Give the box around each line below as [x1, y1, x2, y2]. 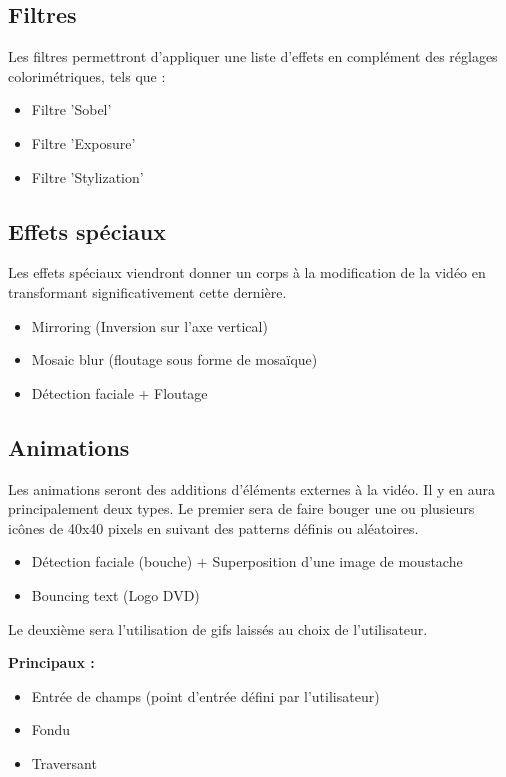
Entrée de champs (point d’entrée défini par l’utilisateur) [31, 685, 380, 706]
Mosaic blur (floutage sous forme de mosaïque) [31, 349, 318, 370]
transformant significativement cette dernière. [8, 281, 287, 302]
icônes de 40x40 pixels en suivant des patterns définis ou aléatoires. [8, 517, 419, 538]
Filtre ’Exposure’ [31, 132, 136, 153]
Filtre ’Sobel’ [31, 99, 112, 120]
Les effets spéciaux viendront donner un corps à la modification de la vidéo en [8, 262, 486, 283]
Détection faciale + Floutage [31, 382, 208, 403]
